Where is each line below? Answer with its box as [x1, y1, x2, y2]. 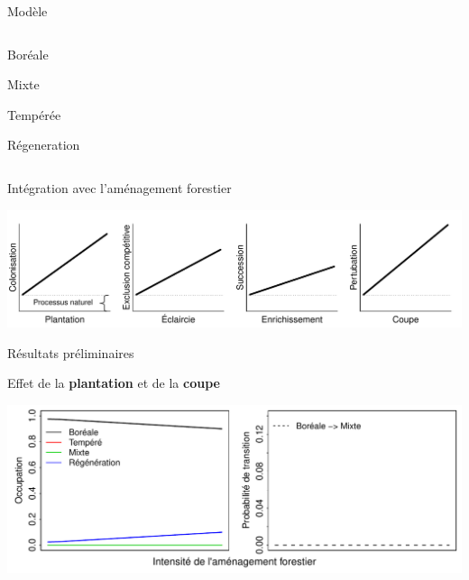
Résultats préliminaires [7, 343, 134, 362]
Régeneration [7, 135, 80, 154]
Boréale [7, 44, 49, 63]
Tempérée [7, 105, 61, 124]
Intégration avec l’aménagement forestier [7, 178, 232, 197]
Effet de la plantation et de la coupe [7, 373, 220, 392]
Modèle [7, 2, 48, 20]
